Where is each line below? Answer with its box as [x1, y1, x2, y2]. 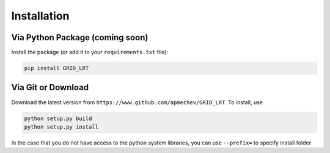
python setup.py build [24, 115, 92, 122]
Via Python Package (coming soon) [11, 32, 148, 43]
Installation [11, 9, 70, 23]
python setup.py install [24, 123, 99, 130]
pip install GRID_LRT [24, 65, 89, 72]
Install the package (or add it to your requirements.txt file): [11, 49, 168, 56]
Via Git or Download [11, 82, 89, 93]
